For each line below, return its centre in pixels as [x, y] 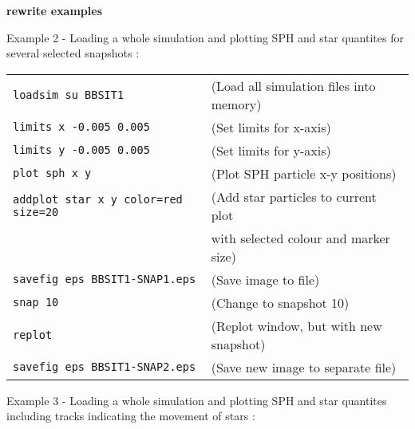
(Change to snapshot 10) [280, 302]
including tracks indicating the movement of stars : [131, 416]
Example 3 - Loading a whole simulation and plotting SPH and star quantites [197, 400]
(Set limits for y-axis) [271, 150]
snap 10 [36, 303]
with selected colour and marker [300, 238]
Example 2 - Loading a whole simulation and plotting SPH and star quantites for [205, 37]
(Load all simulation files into [293, 85]
